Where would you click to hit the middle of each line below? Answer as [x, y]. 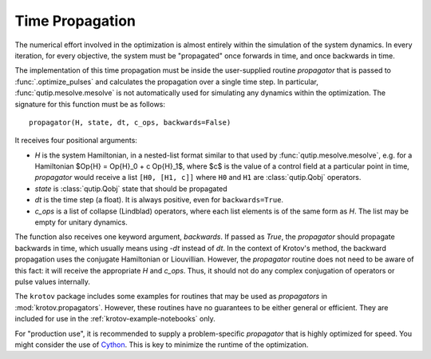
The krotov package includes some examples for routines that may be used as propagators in [171, 297]
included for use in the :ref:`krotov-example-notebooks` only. [115, 319]
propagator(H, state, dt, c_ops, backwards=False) [130, 122]
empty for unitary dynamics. [81, 222]
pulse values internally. [53, 281]
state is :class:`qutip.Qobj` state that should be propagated [131, 189]
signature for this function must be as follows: [90, 104]
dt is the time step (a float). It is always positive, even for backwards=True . [159, 200]
